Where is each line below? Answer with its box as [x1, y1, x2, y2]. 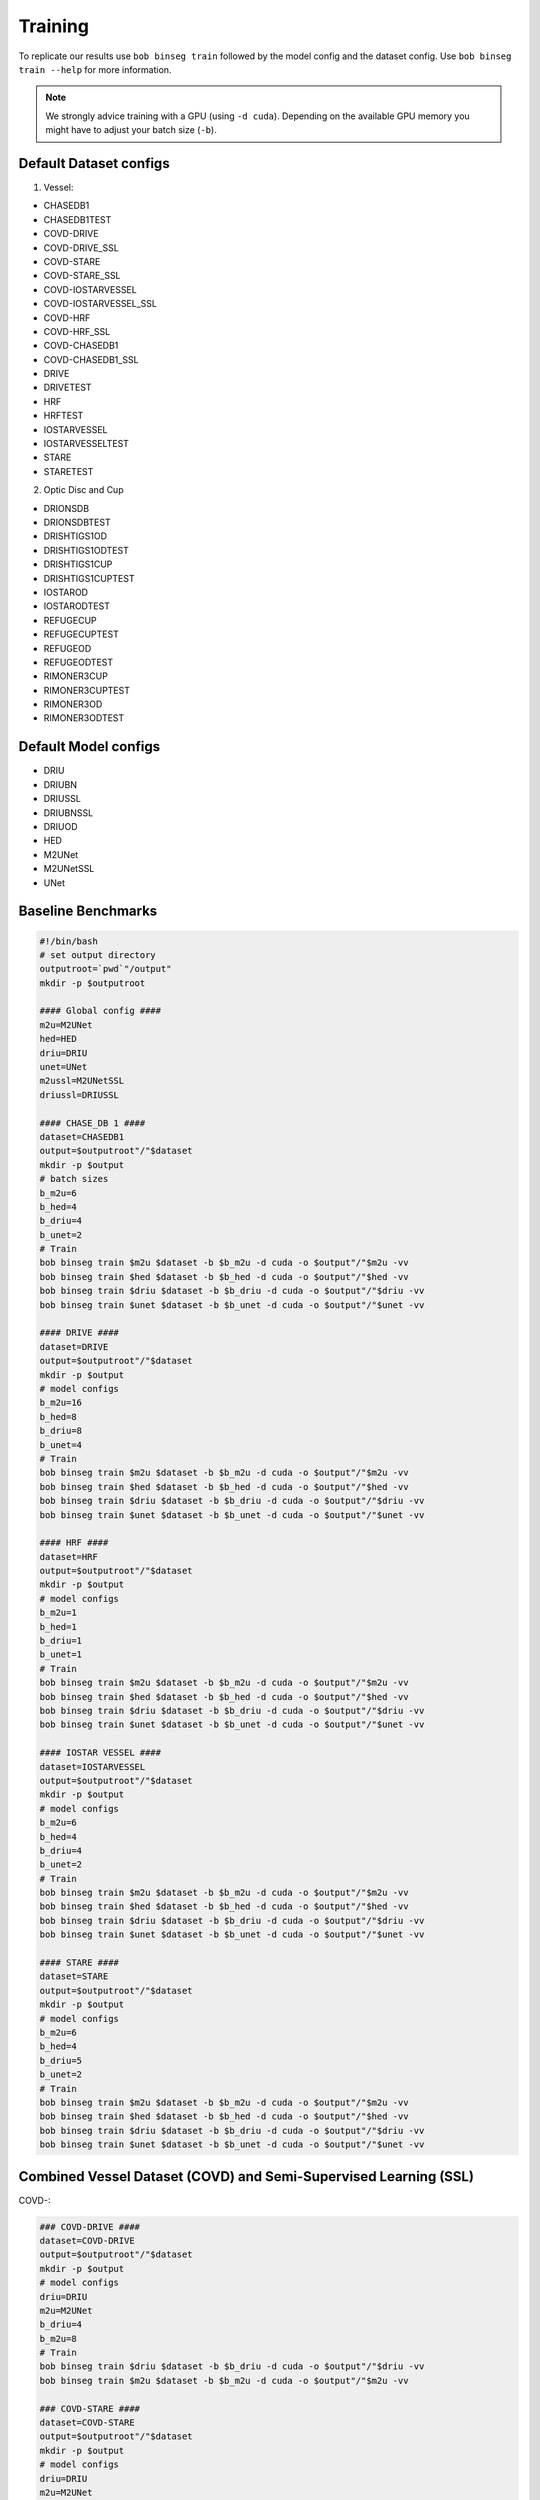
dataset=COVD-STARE [39, 2417, 135, 2429]
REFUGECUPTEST [43, 628, 119, 640]
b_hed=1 [39, 1621, 77, 1632]
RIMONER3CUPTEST [43, 684, 130, 696]
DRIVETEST [43, 381, 92, 394]
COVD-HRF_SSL [43, 325, 111, 337]
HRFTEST [43, 410, 84, 422]
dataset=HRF [39, 1551, 99, 1562]
